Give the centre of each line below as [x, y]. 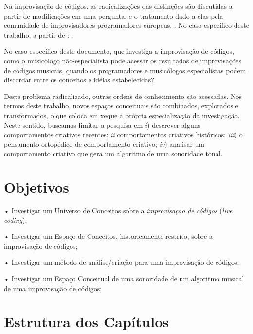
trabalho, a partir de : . [39, 34]
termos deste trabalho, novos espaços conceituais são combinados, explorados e [121, 106]
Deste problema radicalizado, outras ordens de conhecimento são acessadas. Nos [123, 96]
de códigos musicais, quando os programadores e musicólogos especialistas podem [125, 70]
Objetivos [36, 187]
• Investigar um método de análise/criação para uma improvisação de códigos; [122, 262]
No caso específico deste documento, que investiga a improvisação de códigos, [119, 51]
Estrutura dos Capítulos [86, 322]
